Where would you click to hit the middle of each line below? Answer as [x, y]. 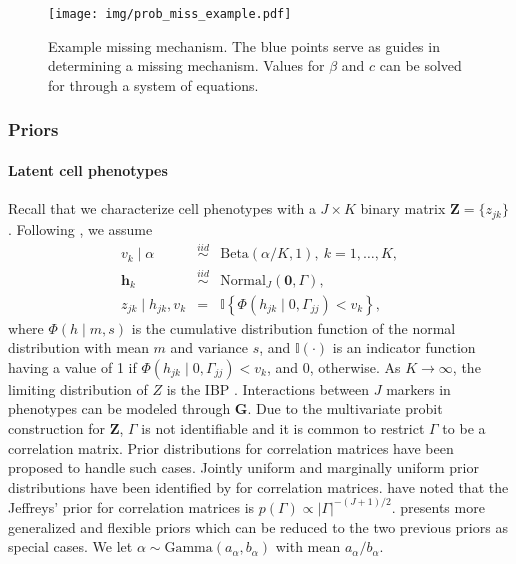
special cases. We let [70, 546]
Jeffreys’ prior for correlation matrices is [131, 506]
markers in [418, 388]
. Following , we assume [80, 228]
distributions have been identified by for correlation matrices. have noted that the [258, 486]
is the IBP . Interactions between [268, 388]
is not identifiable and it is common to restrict [283, 428]
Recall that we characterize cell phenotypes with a [162, 208]
